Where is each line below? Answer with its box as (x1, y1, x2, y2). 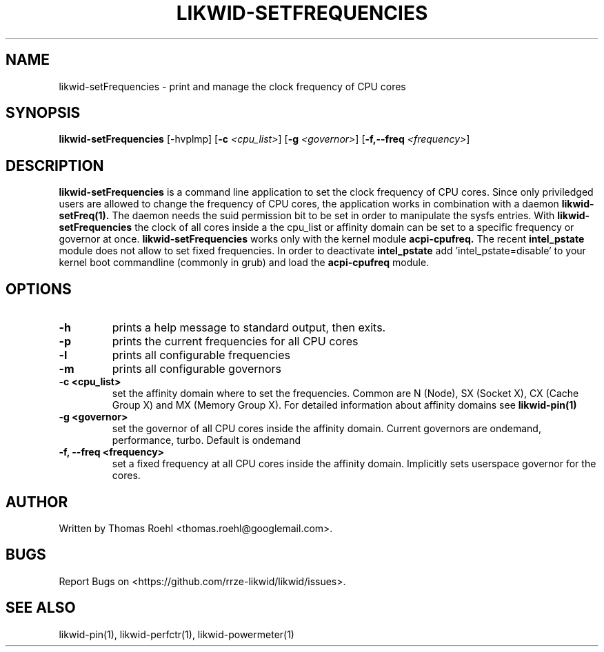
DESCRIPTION (6, 156, 104, 174)
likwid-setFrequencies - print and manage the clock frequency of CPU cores (59, 80, 406, 92)
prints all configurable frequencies (112, 348, 290, 363)
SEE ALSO (6, 599, 76, 617)
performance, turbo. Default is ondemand (112, 434, 301, 447)
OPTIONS (6, 280, 72, 298)
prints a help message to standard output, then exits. (112, 320, 386, 335)
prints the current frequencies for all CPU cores (112, 334, 359, 349)
